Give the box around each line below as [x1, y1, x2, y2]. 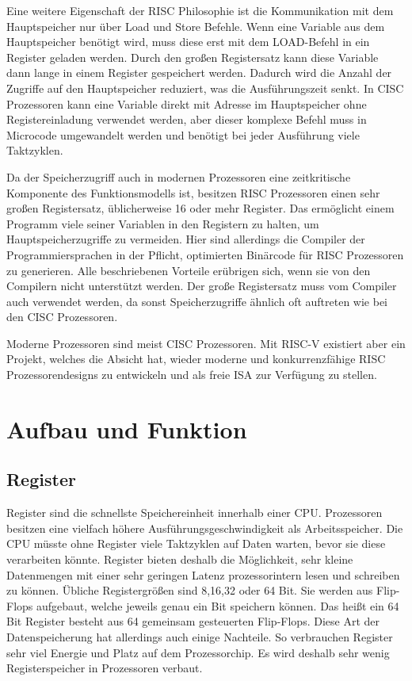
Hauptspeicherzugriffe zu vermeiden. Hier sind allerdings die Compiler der [6, 231, 365, 247]
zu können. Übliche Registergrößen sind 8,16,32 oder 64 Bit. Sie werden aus [6, 582, 373, 599]
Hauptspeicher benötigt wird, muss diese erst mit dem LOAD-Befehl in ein [6, 33, 370, 50]
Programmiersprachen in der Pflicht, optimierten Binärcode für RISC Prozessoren [6, 246, 404, 262]
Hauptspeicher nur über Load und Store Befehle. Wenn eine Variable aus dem [6, 17, 385, 34]
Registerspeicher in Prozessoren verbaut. [6, 660, 203, 676]
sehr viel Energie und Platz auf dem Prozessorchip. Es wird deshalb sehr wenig [6, 644, 390, 660]
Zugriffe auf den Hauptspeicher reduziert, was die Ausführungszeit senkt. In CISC [6, 79, 404, 96]
